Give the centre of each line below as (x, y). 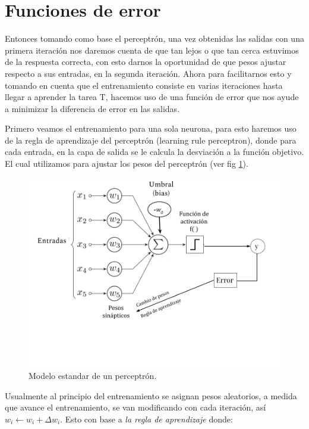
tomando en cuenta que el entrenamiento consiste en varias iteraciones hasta (144, 85)
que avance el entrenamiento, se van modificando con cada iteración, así (135, 407)
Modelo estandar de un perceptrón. (93, 376)
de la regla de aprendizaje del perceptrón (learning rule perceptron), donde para (151, 140)
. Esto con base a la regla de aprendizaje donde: (146, 419)
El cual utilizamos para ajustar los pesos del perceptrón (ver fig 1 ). (127, 164)
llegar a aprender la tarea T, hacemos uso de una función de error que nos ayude (152, 97)
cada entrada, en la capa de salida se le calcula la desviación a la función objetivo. (154, 152)
